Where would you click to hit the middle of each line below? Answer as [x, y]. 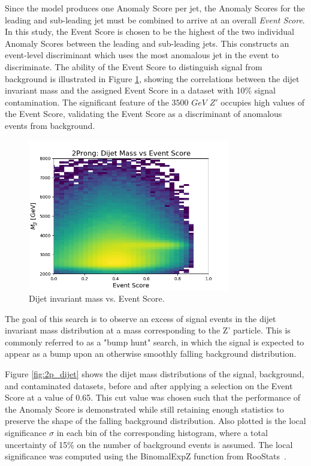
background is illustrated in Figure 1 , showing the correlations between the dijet [152, 78]
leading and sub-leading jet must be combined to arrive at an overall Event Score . [155, 19]
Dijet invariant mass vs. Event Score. [97, 298]
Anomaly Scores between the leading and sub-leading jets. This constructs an [147, 43]
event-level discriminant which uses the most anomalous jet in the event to [142, 55]
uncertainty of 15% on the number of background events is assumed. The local [149, 444]
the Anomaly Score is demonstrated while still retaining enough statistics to [144, 409]
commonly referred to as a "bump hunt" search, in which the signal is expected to [155, 342]
